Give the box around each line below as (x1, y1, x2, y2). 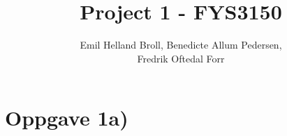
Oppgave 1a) (5, 103, 128, 132)
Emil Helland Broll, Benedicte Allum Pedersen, (80, 37, 282, 52)
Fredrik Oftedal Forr (137, 51, 225, 65)
